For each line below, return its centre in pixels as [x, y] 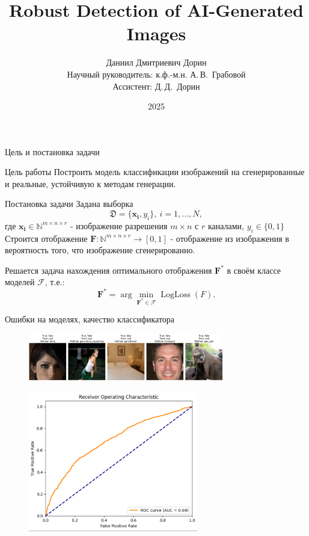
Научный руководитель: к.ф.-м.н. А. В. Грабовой [156, 74]
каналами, [226, 225]
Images [156, 33]
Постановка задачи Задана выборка [69, 204]
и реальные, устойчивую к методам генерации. [90, 183]
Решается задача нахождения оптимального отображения [109, 270]
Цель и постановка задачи [52, 151]
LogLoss [176, 294]
